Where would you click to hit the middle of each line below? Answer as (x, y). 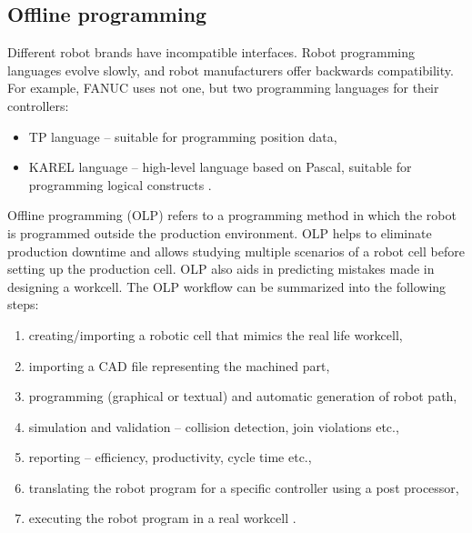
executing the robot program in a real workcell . (162, 518)
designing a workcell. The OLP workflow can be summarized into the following (227, 286)
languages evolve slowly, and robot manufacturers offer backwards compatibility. (231, 70)
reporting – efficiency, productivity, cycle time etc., (170, 457)
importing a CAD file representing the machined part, (179, 365)
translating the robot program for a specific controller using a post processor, (244, 487)
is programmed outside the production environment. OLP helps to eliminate (220, 232)
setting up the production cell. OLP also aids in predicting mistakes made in (221, 269)
